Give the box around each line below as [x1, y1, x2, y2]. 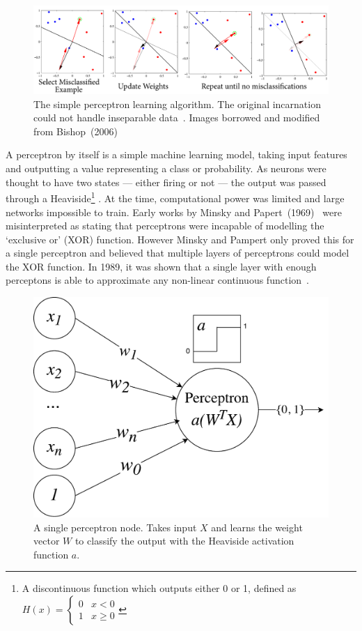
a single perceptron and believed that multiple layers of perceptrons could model [6, 245, 349, 260]
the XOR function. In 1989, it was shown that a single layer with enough [6, 259, 317, 273]
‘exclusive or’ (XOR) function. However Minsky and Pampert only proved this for [6, 231, 354, 246]
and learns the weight [211, 519, 303, 534]
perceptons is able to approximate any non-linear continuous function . [6, 273, 309, 287]
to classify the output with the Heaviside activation [74, 533, 294, 548]
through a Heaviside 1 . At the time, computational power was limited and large [6, 189, 345, 205]
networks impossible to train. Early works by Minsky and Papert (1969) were [6, 204, 342, 219]
